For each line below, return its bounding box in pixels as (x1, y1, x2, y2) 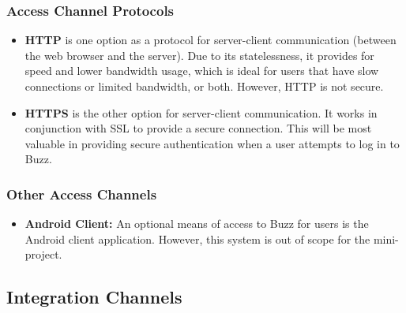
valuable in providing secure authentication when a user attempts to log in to (24, 135, 400, 151)
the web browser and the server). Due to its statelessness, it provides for (24, 47, 374, 63)
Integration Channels (6, 285, 182, 309)
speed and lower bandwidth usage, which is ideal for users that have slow (24, 62, 379, 79)
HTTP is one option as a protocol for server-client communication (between (24, 32, 397, 48)
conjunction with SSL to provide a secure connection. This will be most (24, 120, 372, 136)
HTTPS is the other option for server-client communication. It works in (24, 104, 378, 121)
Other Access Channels (6, 184, 157, 203)
